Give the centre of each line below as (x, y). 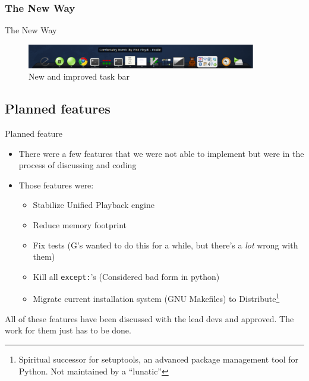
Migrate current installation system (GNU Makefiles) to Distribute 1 (156, 298)
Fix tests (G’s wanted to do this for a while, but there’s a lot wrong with (165, 245)
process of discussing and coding (78, 165)
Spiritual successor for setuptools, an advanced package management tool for (159, 359)
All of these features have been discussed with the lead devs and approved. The (149, 318)
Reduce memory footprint (80, 225)
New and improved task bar (79, 76)
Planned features (58, 108)
